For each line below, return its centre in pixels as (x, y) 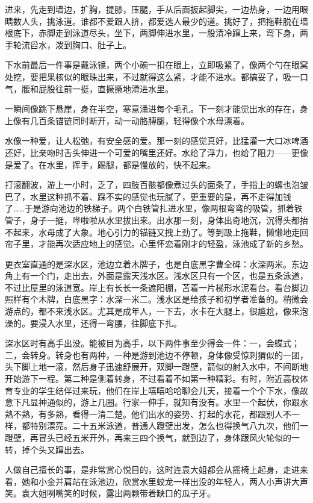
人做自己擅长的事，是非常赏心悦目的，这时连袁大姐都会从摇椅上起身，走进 (152, 470)
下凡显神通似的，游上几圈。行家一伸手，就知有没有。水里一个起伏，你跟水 (160, 402)
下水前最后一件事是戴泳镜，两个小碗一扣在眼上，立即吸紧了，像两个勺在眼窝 (156, 65)
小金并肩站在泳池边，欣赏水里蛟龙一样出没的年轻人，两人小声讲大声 (173, 481)
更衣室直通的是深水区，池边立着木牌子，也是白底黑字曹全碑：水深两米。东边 (156, 264)
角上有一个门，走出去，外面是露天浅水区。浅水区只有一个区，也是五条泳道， (156, 276)
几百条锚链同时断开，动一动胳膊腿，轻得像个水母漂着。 (139, 120)
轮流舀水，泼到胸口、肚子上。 (72, 44)
